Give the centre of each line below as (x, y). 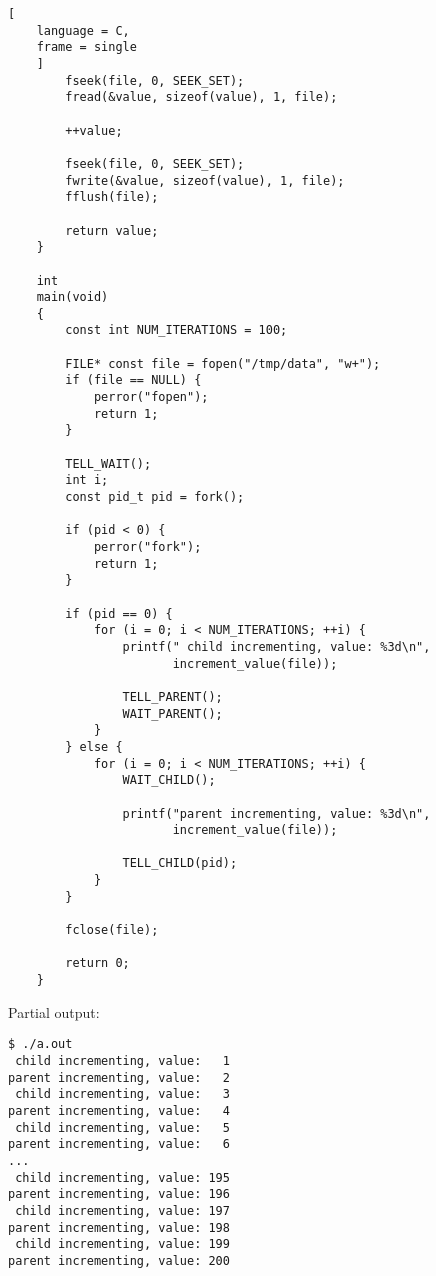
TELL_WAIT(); (108, 463)
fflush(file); (112, 197)
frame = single (86, 47)
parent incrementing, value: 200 (119, 1260)
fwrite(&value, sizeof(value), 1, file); (205, 180)
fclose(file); (112, 930)
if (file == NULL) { (133, 380)
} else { (94, 746)
